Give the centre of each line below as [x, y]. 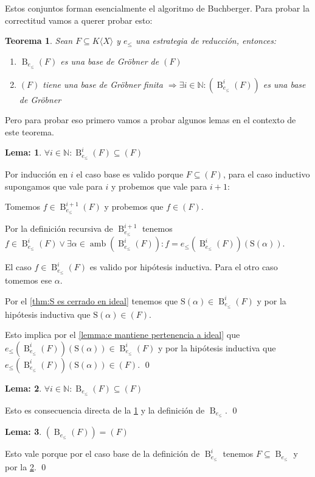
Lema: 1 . [23, 152]
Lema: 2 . [23, 388]
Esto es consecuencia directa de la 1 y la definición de [105, 410]
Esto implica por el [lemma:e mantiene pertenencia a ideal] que [123, 335]
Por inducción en [36, 174]
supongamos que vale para [54, 186]
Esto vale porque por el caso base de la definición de [102, 454]
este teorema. [29, 131]
